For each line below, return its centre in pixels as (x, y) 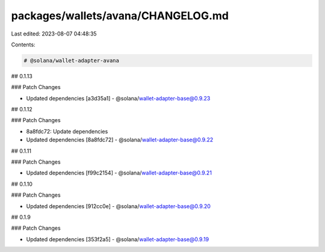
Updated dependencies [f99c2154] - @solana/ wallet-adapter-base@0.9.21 (119, 173)
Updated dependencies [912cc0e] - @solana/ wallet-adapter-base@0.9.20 (118, 206)
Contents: (23, 45)
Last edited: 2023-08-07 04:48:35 (54, 34)
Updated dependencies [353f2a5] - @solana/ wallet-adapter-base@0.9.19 (118, 239)
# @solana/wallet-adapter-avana (72, 60)
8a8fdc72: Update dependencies (67, 131)
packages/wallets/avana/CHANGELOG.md (120, 16)
